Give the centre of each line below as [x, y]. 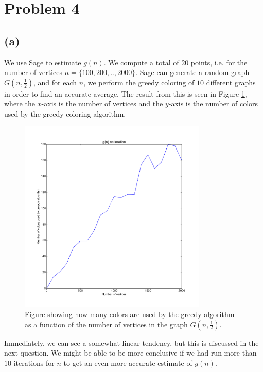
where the [20, 104]
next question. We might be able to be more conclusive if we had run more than [130, 353]
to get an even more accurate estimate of [128, 362]
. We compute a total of [141, 62]
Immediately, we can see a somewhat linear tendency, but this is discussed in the [131, 342]
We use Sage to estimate [43, 62]
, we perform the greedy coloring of [139, 82]
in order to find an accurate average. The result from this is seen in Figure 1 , [126, 93]
